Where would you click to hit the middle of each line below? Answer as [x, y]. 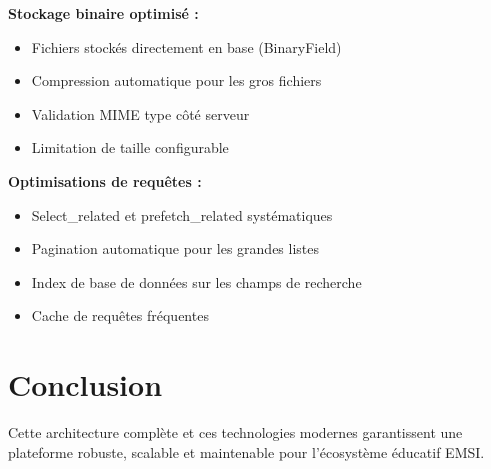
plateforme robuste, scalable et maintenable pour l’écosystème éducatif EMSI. [246, 451]
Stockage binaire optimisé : [103, 13]
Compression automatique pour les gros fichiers [176, 80]
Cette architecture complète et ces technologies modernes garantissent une [235, 432]
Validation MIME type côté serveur [140, 113]
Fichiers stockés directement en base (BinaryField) [186, 46]
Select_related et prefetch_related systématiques [182, 214]
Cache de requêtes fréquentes [120, 315]
